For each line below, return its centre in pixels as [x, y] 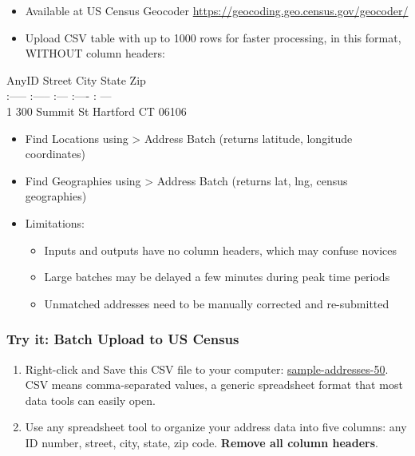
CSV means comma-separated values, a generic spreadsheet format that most [214, 385]
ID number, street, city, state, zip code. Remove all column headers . [202, 442]
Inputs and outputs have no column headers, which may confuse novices [221, 250]
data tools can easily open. [90, 400]
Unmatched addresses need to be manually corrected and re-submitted [217, 303]
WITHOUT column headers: [95, 53]
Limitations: [55, 222]
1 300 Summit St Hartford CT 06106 [97, 111]
